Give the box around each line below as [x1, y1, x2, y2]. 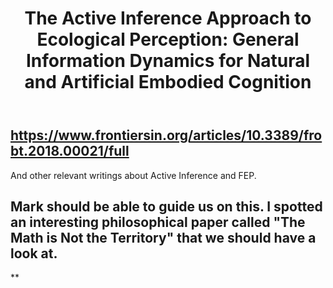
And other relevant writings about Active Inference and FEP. [10, 169, 257, 181]
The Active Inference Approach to [24, 7, 312, 30]
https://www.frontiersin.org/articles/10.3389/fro [10, 127, 323, 144]
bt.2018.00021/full [10, 143, 130, 160]
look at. [10, 245, 58, 262]
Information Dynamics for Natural [25, 50, 311, 72]
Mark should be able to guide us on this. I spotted [10, 198, 323, 215]
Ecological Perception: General [36, 28, 300, 51]
